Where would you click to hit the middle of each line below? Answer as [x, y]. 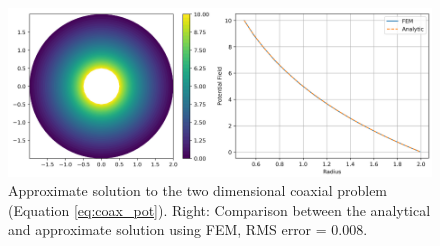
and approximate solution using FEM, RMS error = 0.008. [188, 229]
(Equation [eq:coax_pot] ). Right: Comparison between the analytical [219, 209]
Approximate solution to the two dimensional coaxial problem [198, 190]
